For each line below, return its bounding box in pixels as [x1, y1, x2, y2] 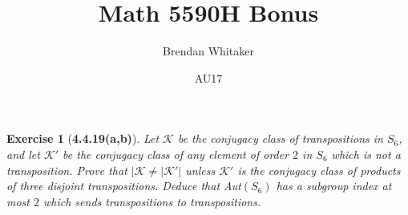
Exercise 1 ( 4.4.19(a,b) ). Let [6, 130, 160, 147]
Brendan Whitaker [163, 43, 254, 59]
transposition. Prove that [6, 161, 127, 178]
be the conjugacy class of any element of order [63, 145, 289, 162]
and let [6, 145, 40, 162]
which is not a [331, 145, 401, 162]
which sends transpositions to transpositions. [43, 193, 261, 209]
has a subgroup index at [276, 177, 392, 194]
